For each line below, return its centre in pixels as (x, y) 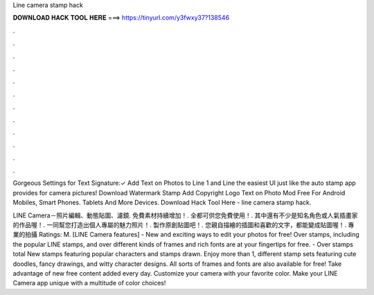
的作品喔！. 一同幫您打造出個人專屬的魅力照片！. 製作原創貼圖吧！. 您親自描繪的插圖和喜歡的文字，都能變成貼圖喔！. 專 (184, 225)
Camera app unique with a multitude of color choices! (89, 283)
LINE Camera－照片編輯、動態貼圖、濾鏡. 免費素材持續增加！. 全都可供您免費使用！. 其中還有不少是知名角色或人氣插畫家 (185, 215)
